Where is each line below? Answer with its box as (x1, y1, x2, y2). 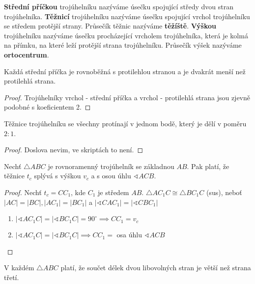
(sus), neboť (206, 187, 242, 197)
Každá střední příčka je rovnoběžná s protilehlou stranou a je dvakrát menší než (4, 66, 246, 76)
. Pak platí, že (187, 161, 229, 171)
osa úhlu (116, 229, 142, 240)
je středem (98, 187, 129, 197)
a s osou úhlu (91, 170, 131, 181)
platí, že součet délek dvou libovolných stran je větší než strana (60, 262, 251, 273)
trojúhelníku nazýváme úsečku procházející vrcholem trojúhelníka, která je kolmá (4, 30, 248, 40)
